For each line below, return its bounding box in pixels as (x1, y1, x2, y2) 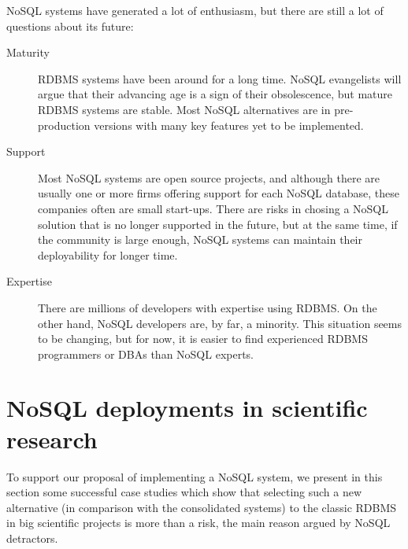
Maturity (6, 44, 50, 61)
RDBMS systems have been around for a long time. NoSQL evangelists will (38, 70, 402, 87)
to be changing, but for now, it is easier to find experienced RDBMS (38, 330, 368, 347)
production (38, 116, 91, 133)
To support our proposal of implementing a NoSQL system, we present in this (6, 468, 383, 485)
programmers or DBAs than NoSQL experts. (38, 345, 254, 362)
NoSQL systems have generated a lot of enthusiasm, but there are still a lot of (6, 2, 384, 18)
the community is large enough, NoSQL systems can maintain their (38, 231, 363, 248)
